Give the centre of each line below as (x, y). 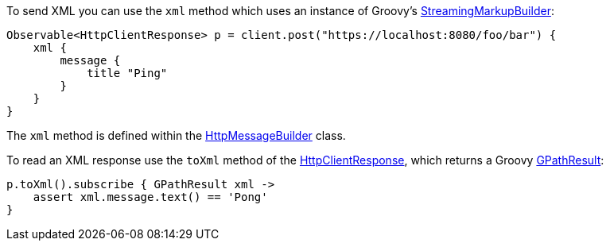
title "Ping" (127, 73)
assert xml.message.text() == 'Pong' (150, 197)
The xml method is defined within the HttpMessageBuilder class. (176, 135)
